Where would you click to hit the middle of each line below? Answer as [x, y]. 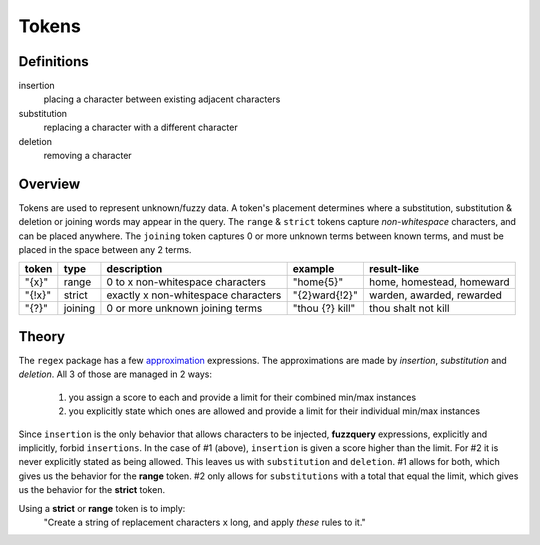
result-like [394, 269]
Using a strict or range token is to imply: [102, 508]
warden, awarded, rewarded [435, 295]
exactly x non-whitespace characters [194, 295]
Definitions [53, 61]
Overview [49, 183]
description [134, 269]
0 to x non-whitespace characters [186, 282]
